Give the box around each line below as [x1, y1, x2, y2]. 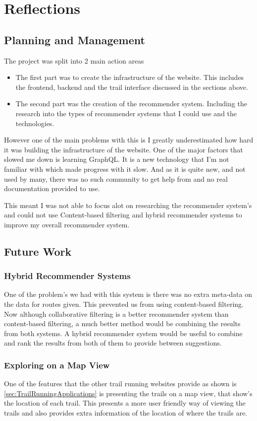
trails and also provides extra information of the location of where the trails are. [4, 408, 247, 418]
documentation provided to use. [4, 183, 100, 194]
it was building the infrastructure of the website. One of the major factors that [4, 144, 243, 154]
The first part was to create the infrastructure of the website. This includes [15, 72, 244, 82]
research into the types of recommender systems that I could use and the [15, 108, 237, 118]
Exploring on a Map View [4, 358, 110, 371]
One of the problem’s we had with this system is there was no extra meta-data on [4, 289, 253, 299]
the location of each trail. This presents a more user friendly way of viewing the [4, 398, 246, 408]
